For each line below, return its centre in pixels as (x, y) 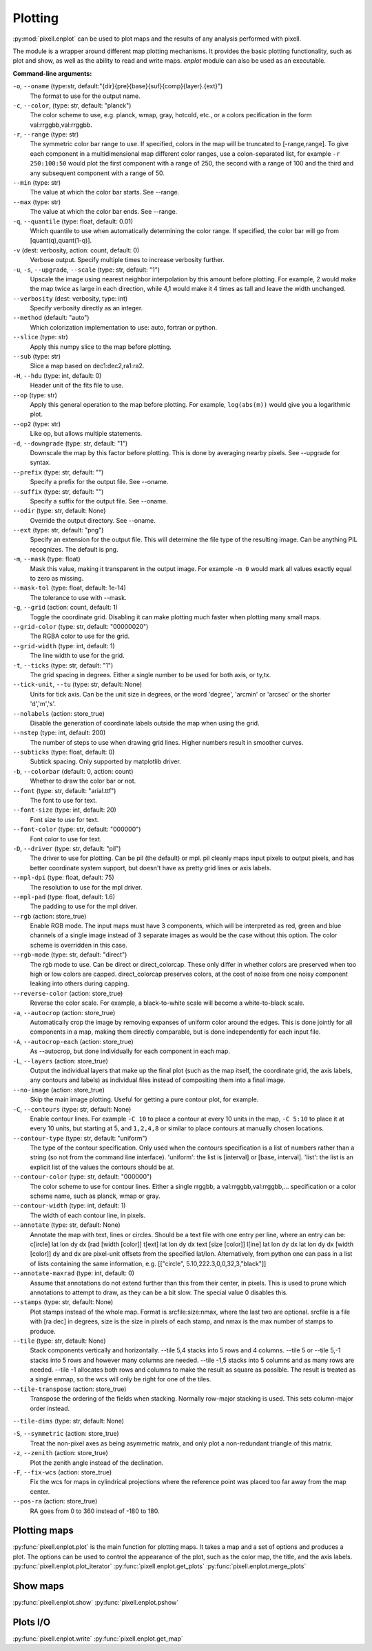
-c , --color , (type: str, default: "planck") (72, 105)
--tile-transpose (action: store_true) (70, 1389)
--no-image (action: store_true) (59, 1090)
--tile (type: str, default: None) (59, 1341)
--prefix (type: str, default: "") (58, 472)
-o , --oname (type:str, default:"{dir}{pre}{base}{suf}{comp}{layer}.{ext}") (118, 86)
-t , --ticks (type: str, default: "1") (63, 665)
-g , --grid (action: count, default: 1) (65, 608)
